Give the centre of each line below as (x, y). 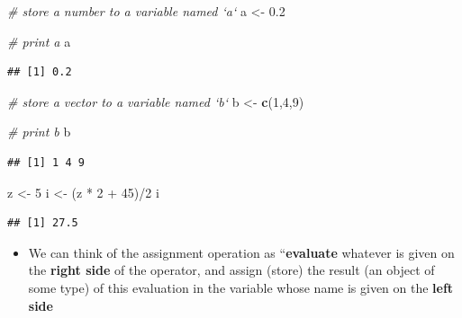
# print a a (39, 41)
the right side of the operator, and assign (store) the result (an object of (231, 270)
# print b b (39, 132)
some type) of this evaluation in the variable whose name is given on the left (241, 287)
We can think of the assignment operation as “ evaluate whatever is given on (241, 252)
